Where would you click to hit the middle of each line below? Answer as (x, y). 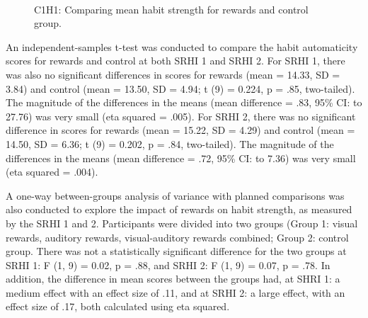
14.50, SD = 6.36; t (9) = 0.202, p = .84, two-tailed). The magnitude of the (170, 143)
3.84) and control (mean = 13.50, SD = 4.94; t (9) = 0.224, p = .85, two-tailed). (180, 88)
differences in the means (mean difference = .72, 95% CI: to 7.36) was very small (181, 158)
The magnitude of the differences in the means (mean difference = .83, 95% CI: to (184, 102)
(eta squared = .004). (52, 172)
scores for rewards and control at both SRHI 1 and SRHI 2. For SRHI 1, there (176, 61)
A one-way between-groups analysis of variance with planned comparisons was (175, 195)
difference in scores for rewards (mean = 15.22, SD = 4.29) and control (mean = (180, 130)
